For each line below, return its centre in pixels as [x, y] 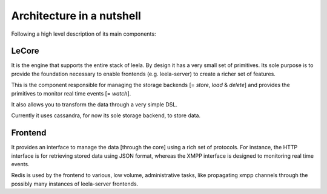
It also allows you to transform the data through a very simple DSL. [94, 105]
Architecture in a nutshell [76, 16]
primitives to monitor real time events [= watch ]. [71, 93]
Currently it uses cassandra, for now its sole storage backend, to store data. [106, 115]
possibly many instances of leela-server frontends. [75, 184]
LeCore [25, 51]
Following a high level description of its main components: [84, 34]
